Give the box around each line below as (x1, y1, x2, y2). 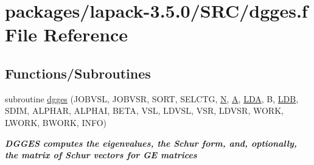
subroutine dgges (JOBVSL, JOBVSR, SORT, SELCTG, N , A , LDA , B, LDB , (5, 92, 299, 105)
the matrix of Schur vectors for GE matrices (5, 149, 197, 161)
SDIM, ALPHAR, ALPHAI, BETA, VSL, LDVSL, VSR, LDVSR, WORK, (5, 104, 284, 117)
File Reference (5, 22, 128, 47)
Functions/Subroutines (5, 63, 151, 82)
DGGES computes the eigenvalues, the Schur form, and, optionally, (5, 136, 297, 149)
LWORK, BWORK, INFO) (5, 116, 107, 128)
